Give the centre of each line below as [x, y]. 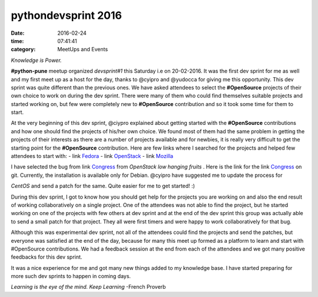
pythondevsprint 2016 [66, 15]
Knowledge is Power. [36, 60]
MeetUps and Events [83, 49]
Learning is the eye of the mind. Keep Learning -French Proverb [88, 287]
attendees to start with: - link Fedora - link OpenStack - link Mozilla [92, 156]
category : [23, 49]
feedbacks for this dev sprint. [47, 257]
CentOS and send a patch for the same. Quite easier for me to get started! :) [103, 186]
